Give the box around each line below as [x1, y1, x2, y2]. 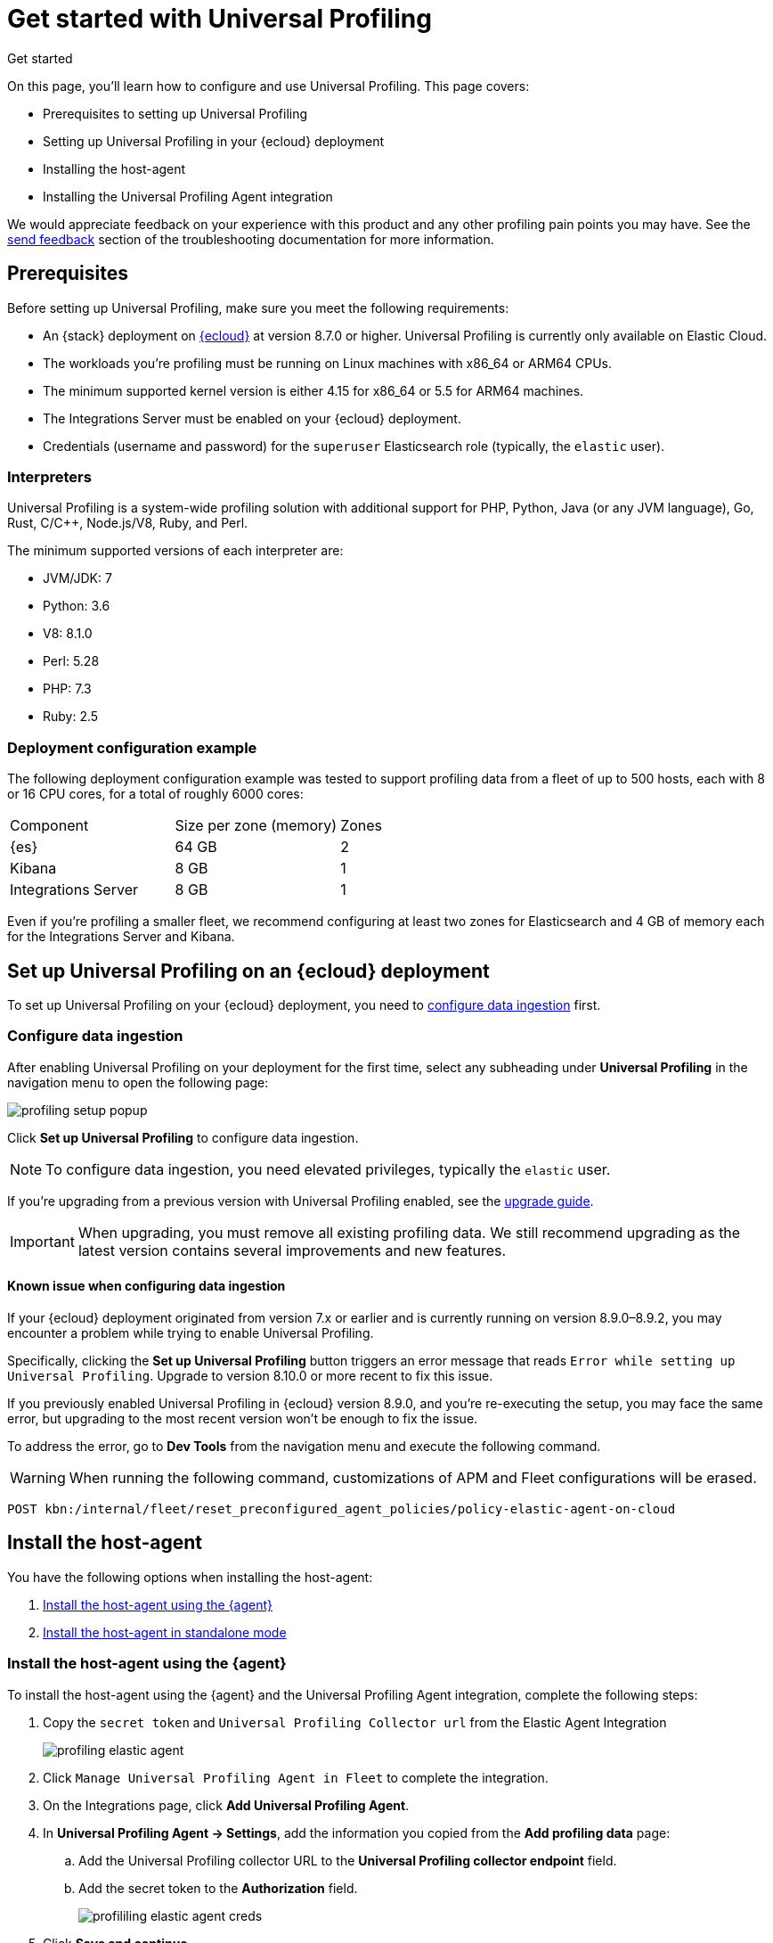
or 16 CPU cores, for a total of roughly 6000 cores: [7, 786, 304, 802]
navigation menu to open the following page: [7, 1074, 269, 1090]
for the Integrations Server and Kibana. [7, 929, 235, 945]
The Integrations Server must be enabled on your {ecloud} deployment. [43, 410, 461, 426]
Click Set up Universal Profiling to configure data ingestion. [7, 1129, 359, 1145]
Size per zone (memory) [175, 816, 338, 835]
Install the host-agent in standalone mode [43, 1624, 287, 1640]
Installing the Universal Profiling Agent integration [43, 188, 333, 204]
